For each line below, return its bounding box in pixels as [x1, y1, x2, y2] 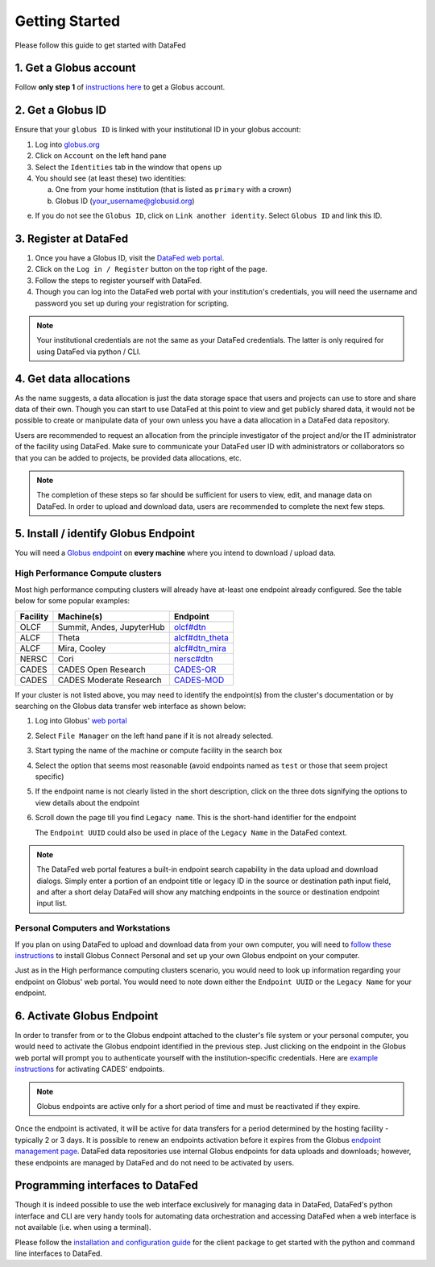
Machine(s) [57, 611, 103, 622]
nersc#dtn [173, 653, 213, 665]
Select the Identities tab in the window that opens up [35, 162, 222, 172]
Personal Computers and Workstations [14, 923, 171, 934]
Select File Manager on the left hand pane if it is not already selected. [35, 731, 274, 740]
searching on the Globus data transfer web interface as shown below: [14, 701, 246, 711]
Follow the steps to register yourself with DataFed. [35, 275, 202, 285]
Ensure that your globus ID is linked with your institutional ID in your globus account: [14, 125, 301, 135]
